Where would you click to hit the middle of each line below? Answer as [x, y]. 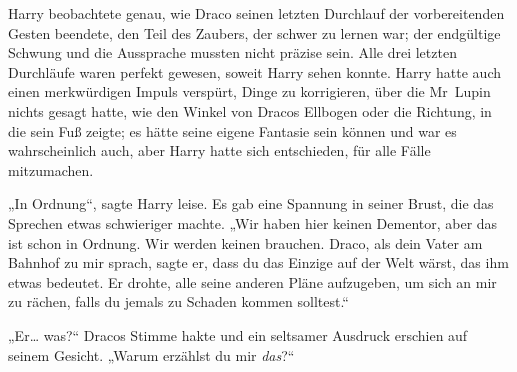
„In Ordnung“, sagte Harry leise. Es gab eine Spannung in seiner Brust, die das [251, 203]
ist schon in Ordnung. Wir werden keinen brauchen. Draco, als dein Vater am [245, 242]
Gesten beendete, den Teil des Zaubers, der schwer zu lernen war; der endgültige [254, 32]
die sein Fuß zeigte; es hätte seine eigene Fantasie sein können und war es [232, 130]
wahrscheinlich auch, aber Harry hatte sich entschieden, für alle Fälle [219, 150]
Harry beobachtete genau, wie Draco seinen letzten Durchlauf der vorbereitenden [256, 13]
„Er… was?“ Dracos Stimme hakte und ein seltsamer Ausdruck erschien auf [238, 334]
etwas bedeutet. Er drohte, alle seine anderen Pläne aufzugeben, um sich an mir [252, 281]
